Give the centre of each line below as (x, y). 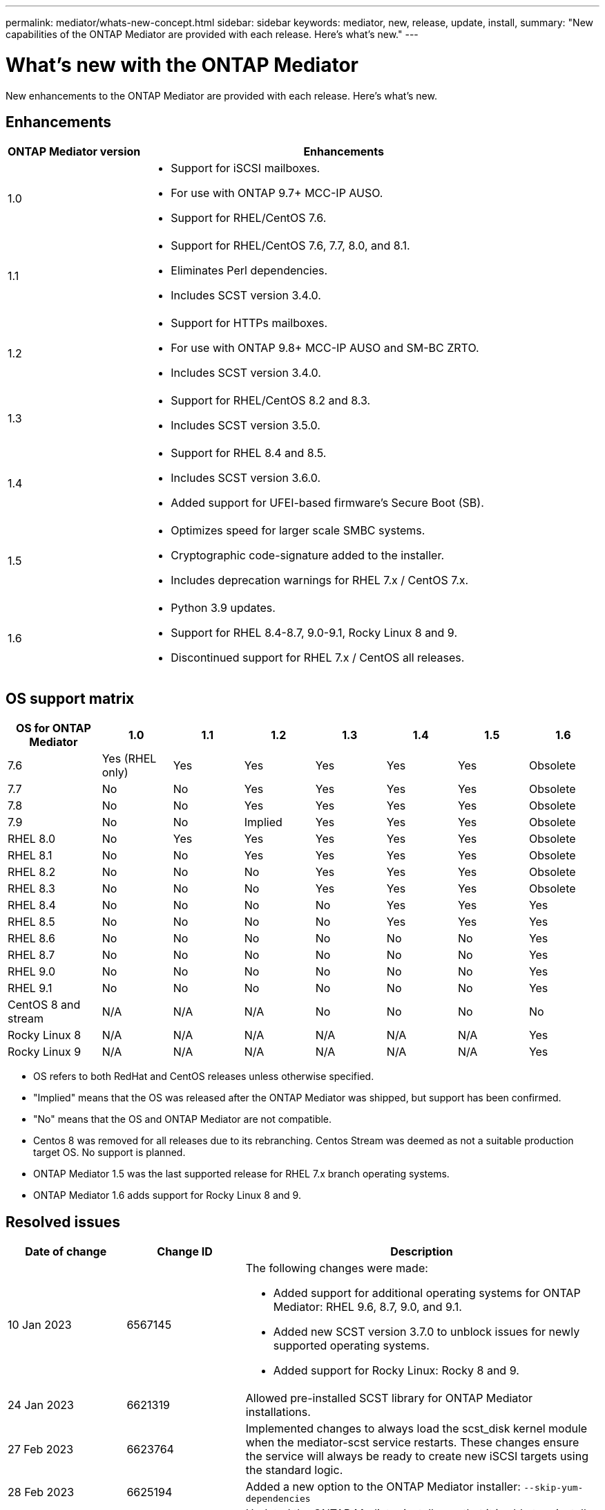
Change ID (185, 1252)
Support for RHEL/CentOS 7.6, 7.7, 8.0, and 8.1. (290, 246)
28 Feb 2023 (41, 1492)
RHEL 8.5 (31, 922)
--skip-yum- (554, 1488)
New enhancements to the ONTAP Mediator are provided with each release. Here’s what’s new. (221, 95)
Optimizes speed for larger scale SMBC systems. (298, 531)
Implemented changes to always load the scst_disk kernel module (416, 1429)
